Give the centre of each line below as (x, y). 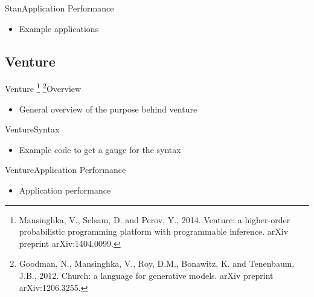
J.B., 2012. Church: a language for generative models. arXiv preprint (146, 275)
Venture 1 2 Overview (43, 88)
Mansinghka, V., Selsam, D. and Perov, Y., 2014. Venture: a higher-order (155, 219)
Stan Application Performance (59, 8)
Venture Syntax (32, 129)
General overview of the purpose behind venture (108, 109)
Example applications (59, 28)
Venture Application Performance (66, 170)
